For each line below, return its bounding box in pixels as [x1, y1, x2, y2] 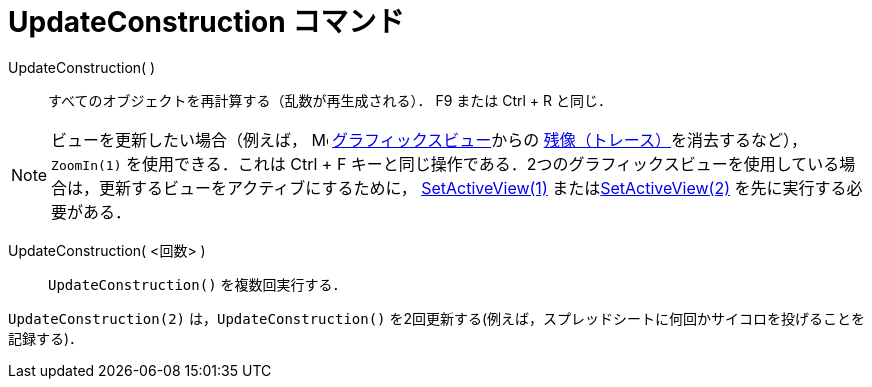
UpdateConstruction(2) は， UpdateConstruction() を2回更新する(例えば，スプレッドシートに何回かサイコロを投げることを [8, 309, 866, 327]
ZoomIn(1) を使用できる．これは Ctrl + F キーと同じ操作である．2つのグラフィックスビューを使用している [51, 153, 840, 174]
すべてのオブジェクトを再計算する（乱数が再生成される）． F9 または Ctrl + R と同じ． [48, 91, 613, 109]
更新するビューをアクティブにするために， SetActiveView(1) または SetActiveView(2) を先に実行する [99, 177, 847, 198]
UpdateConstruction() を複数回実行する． [48, 275, 347, 293]
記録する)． [8, 329, 84, 347]
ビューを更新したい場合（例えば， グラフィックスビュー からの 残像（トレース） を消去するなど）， [51, 129, 808, 150]
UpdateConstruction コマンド [8, 5, 405, 39]
